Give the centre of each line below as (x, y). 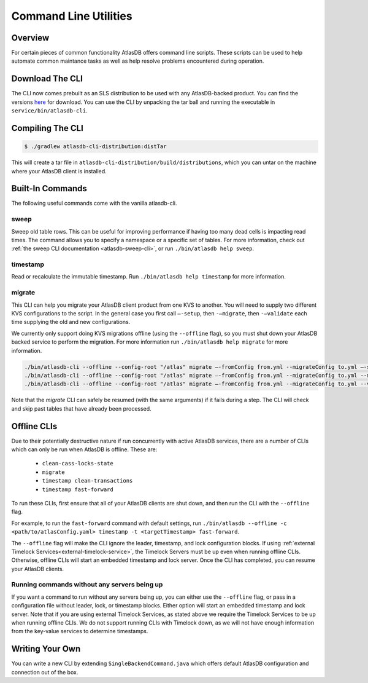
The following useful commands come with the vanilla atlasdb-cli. (94, 203)
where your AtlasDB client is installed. (59, 171)
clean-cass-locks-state (78, 464)
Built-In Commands (49, 188)
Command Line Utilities (72, 16)
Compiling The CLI (48, 128)
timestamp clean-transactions (87, 481)
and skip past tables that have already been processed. (81, 408)
